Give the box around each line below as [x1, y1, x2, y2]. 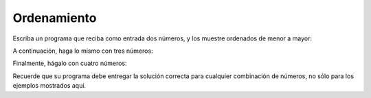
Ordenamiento [12, 10, 97, 25]
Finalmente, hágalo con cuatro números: [12, 59, 127, 68]
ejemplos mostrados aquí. [12, 82, 86, 90]
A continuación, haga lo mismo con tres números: [12, 47, 154, 55]
